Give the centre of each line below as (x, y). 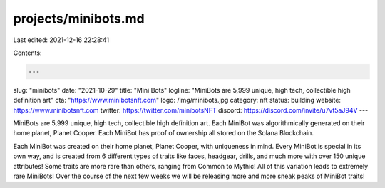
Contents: (27, 53)
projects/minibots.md (79, 19)
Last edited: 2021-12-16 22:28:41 (61, 40)
